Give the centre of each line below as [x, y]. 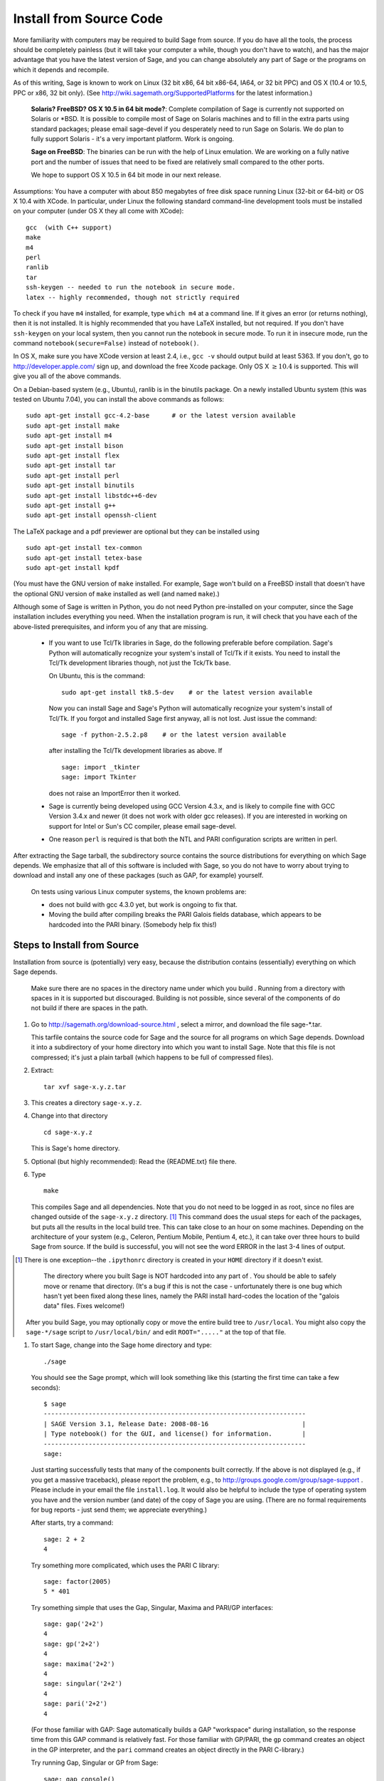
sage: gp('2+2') [72, 1644]
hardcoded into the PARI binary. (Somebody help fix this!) [133, 924]
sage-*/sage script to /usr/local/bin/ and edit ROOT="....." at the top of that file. [156, 1332]
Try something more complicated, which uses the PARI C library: [125, 1565]
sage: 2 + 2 [64, 1539]
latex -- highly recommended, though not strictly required [133, 297]
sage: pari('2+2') [76, 1704]
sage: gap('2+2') [74, 1624]
